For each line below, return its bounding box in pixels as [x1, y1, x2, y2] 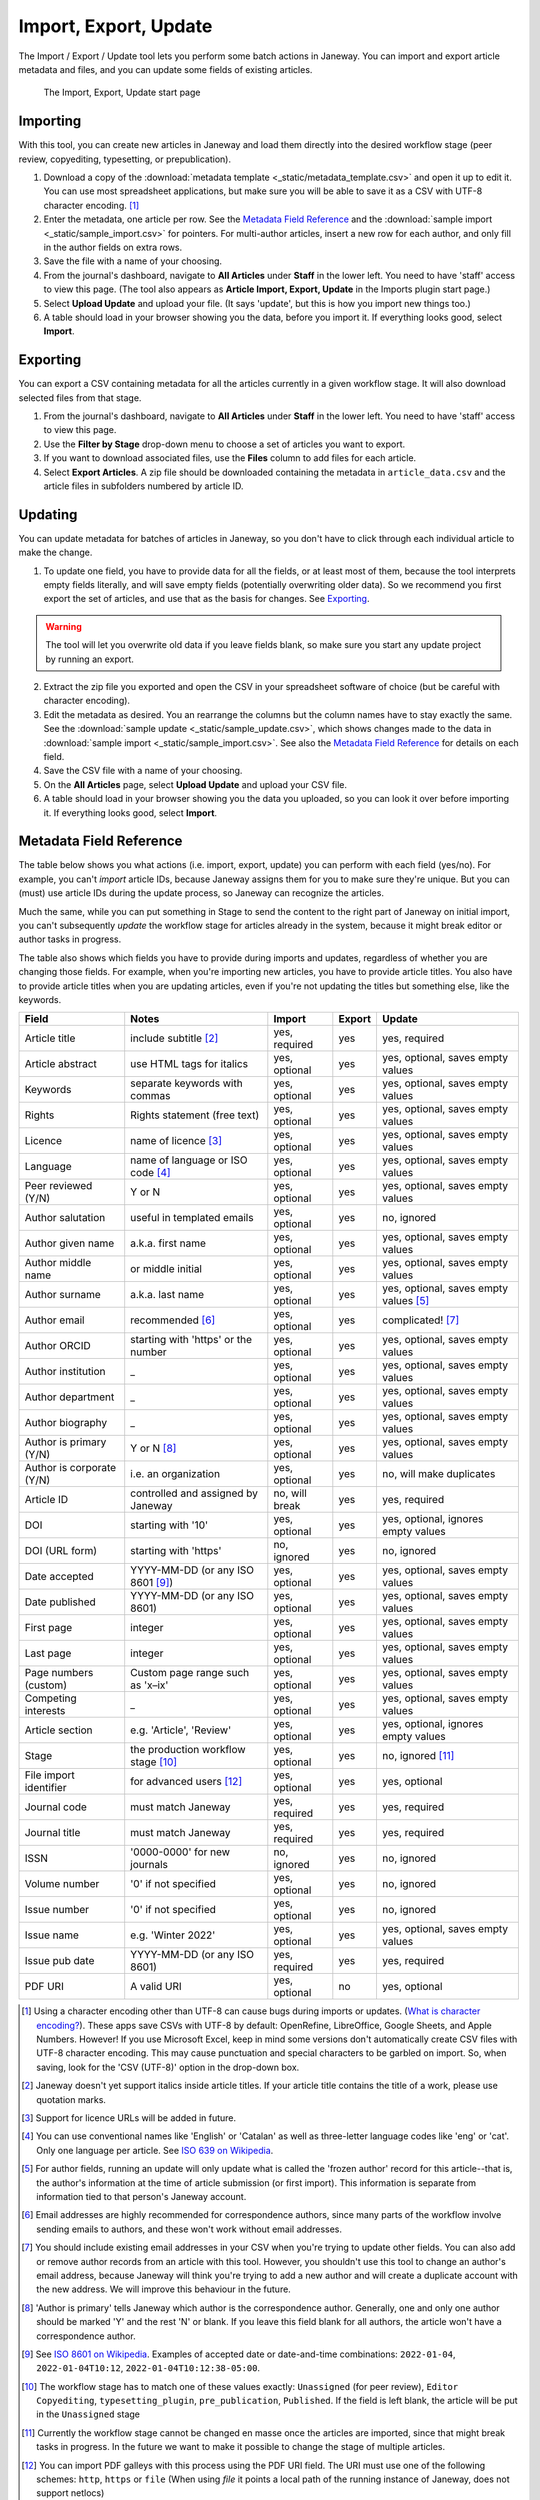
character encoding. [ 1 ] [43, 199, 140, 211]
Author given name [24, 1236, 115, 1250]
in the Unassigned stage [36, 2408, 140, 2420]
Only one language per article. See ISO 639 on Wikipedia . [36, 2144, 274, 2156]
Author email [24, 1313, 85, 1327]
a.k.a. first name [130, 1236, 207, 1250]
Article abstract [24, 1057, 97, 1071]
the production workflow [130, 1743, 246, 1757]
